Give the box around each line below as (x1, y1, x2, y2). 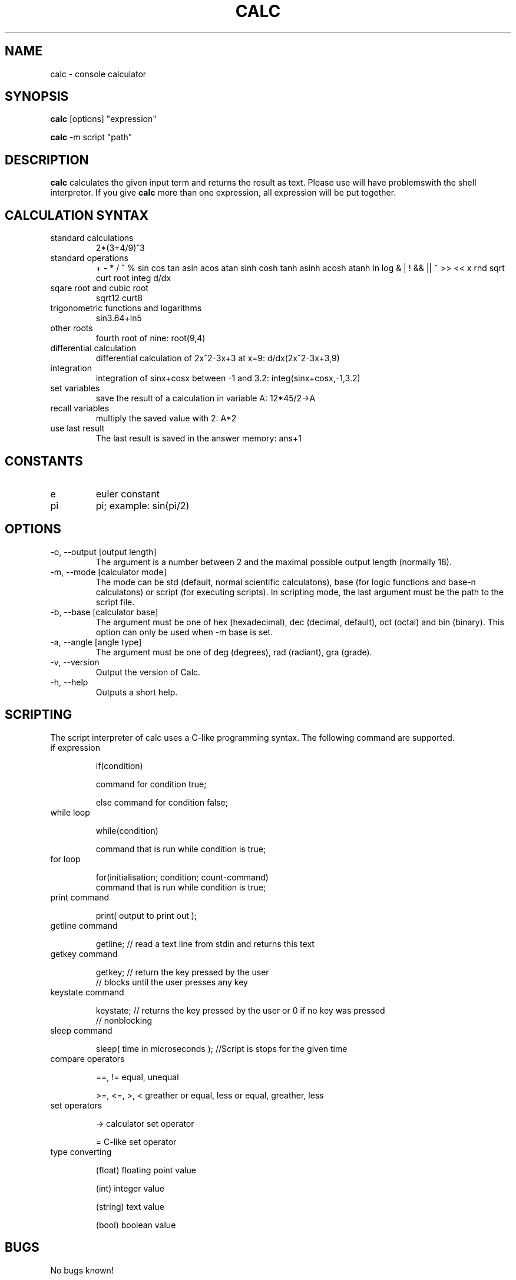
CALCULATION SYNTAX (5, 207, 149, 223)
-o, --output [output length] (50, 546, 157, 557)
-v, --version (50, 657, 100, 667)
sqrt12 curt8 (95, 293, 143, 303)
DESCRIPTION (5, 152, 89, 167)
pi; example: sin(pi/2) (95, 499, 190, 512)
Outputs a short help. (95, 687, 178, 697)
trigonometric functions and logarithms (50, 303, 202, 314)
